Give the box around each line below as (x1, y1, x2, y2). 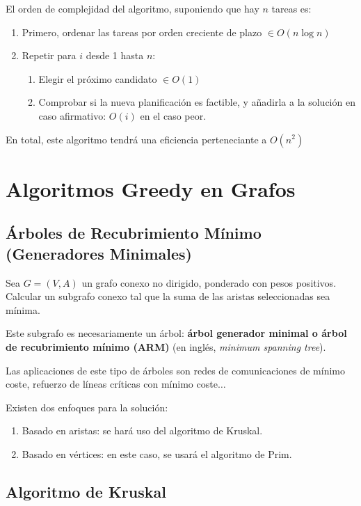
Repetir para (22, 48, 77, 63)
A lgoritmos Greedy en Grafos (6, 174, 296, 203)
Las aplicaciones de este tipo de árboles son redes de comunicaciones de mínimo (6, 363, 346, 377)
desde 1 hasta (86, 48, 144, 63)
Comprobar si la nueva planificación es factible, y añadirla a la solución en (38, 95, 355, 109)
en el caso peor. (140, 108, 207, 122)
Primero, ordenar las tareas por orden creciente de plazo (22, 24, 262, 39)
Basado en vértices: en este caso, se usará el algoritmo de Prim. (22, 446, 292, 461)
